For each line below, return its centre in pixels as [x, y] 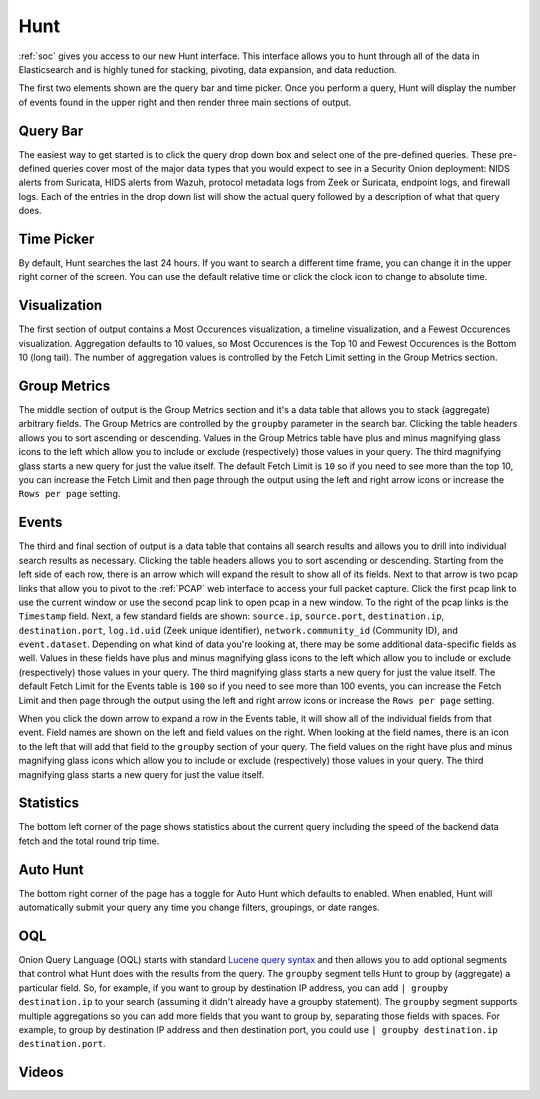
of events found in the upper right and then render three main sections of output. [185, 102]
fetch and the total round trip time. [89, 841]
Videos [41, 1072]
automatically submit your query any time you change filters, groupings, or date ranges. [199, 907]
